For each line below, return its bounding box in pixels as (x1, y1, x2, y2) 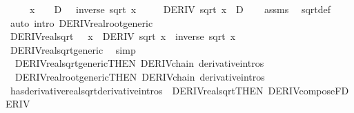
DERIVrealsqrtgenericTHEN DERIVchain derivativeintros (14, 56, 264, 70)
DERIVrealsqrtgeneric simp (10, 42, 136, 56)
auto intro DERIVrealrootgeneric (10, 15, 153, 30)
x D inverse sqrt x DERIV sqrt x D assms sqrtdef (29, 2, 331, 16)
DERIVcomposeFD (268, 83, 349, 97)
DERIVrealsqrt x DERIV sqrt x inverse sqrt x (10, 29, 236, 43)
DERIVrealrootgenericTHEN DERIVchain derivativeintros (14, 69, 265, 83)
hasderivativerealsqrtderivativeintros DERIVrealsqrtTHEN (10, 83, 264, 97)
